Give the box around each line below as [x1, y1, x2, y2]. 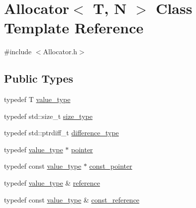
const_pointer [89, 161, 132, 171]
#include [4, 46, 32, 57]
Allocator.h [43, 46, 78, 57]
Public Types [4, 71, 74, 86]
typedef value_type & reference [4, 178, 100, 188]
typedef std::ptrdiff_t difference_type [4, 127, 119, 138]
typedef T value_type [4, 94, 71, 104]
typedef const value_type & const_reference [4, 194, 140, 205]
